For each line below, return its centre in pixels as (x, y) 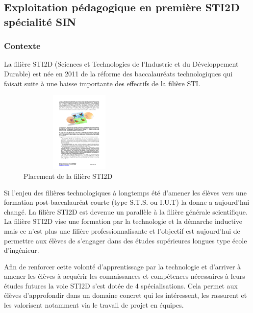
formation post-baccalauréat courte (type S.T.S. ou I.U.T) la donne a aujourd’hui (127, 202)
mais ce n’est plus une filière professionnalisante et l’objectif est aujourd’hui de (122, 230)
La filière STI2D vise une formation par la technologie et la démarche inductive (123, 221)
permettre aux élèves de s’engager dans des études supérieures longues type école (126, 240)
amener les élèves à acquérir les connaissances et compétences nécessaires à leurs (125, 276)
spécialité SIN (40, 21)
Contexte (22, 46)
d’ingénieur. (22, 250)
